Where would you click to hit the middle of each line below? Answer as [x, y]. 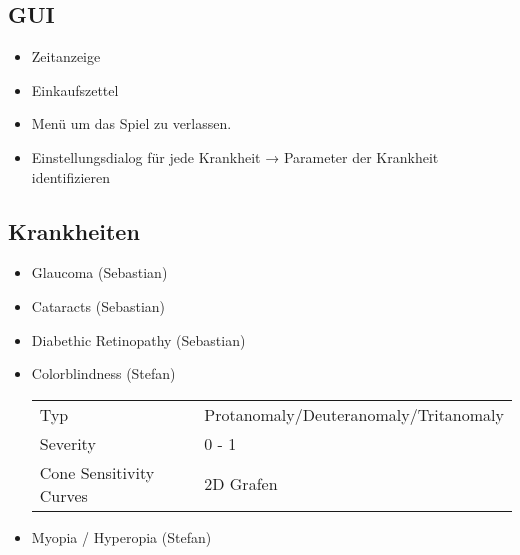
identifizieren [71, 176]
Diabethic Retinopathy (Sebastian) [138, 339]
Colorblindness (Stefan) [103, 373]
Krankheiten [74, 230]
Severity [67, 443]
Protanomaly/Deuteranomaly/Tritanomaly [354, 414]
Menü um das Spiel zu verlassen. [131, 123]
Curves [63, 495]
